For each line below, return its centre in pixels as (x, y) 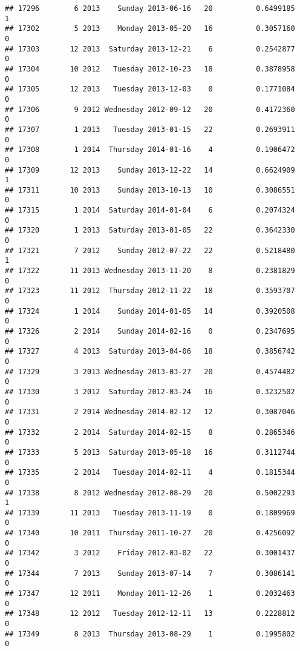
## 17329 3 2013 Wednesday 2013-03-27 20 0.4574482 (150, 372)
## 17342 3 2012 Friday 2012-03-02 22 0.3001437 (150, 553)
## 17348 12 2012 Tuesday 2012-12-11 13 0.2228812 (150, 614)
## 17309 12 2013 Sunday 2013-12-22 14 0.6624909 (150, 170)
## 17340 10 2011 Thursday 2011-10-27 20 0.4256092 (150, 533)
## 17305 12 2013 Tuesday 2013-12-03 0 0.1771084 (150, 89)
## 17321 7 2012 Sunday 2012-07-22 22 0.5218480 (150, 250)
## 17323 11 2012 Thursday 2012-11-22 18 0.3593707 (150, 291)
